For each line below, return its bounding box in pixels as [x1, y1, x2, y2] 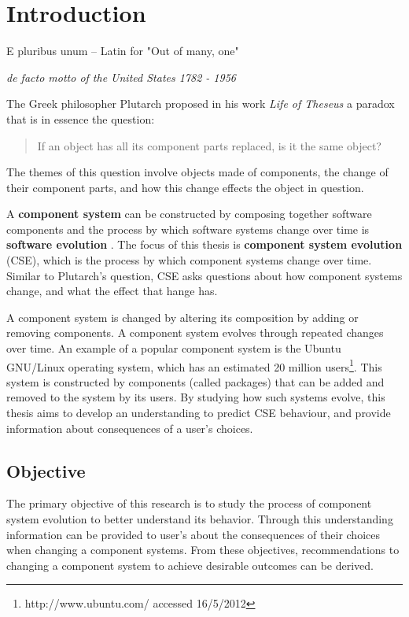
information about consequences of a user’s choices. [6, 419, 253, 436]
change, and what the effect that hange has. [6, 283, 218, 299]
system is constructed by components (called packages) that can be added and [6, 373, 385, 390]
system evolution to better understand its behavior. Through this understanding [6, 511, 393, 527]
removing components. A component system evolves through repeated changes [6, 324, 384, 341]
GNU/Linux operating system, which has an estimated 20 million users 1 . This [6, 356, 382, 375]
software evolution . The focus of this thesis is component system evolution [6, 236, 403, 253]
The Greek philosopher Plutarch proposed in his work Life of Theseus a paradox [6, 95, 395, 112]
